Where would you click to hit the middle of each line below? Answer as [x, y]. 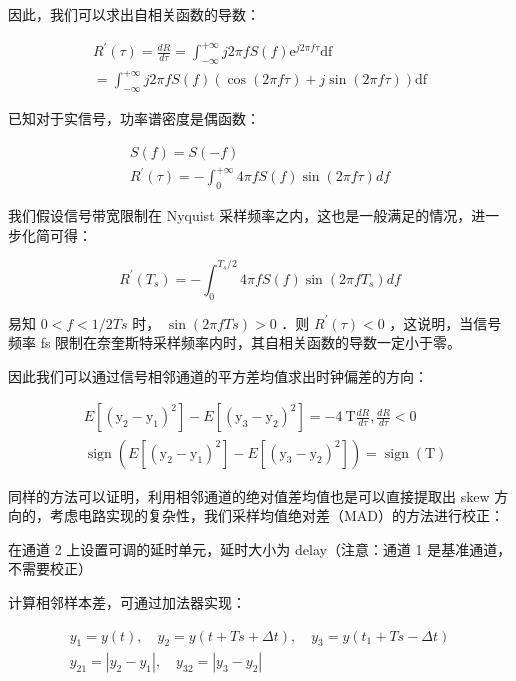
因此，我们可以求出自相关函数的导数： [134, 14]
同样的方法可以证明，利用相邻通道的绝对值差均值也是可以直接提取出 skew [249, 495]
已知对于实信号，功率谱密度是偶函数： [134, 118]
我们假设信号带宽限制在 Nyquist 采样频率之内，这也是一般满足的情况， [240, 215]
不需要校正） [50, 568]
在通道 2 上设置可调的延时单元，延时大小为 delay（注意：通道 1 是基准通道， [260, 548]
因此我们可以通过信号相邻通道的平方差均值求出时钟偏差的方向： [218, 375]
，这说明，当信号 [445, 322]
